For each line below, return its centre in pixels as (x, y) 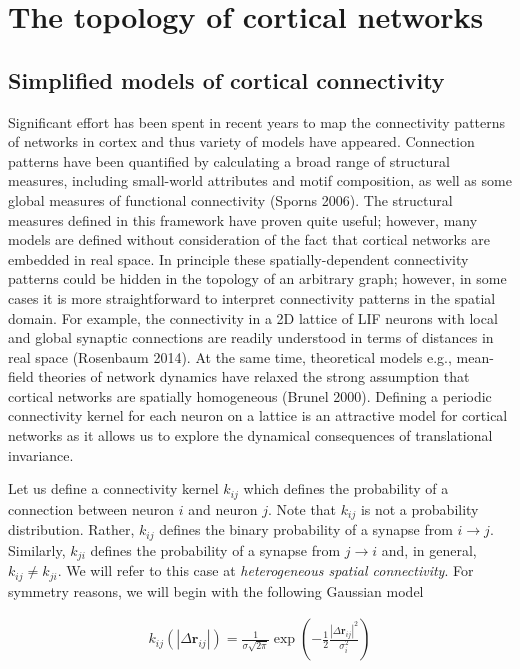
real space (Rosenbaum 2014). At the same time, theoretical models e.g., (230, 356)
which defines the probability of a (346, 488)
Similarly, (37, 549)
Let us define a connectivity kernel (113, 488)
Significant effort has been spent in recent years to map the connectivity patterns (257, 121)
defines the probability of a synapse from (215, 549)
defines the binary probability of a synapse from (306, 529)
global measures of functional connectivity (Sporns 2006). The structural (230, 199)
